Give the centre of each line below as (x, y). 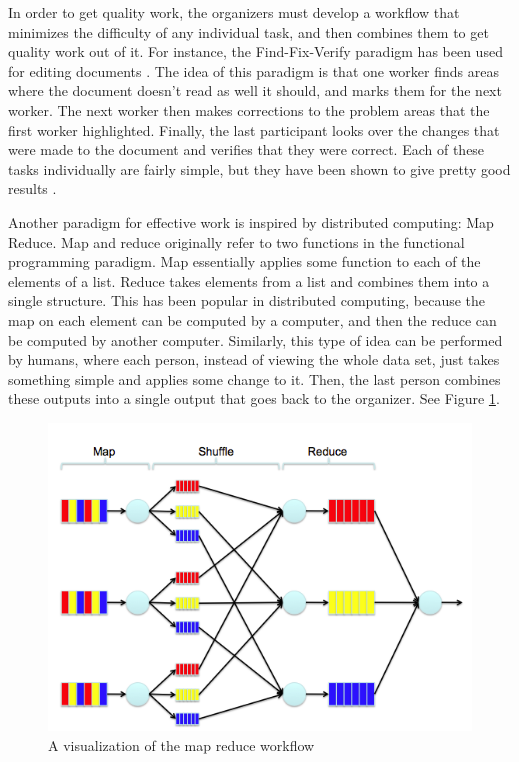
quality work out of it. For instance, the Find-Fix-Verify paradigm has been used (255, 51)
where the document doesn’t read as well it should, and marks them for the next (255, 90)
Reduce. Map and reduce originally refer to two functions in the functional (236, 241)
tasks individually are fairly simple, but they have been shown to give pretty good (259, 168)
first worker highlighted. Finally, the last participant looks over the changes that (254, 129)
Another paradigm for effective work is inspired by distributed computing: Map (251, 221)
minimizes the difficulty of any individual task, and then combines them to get (248, 31)
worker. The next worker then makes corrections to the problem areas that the (249, 109)
